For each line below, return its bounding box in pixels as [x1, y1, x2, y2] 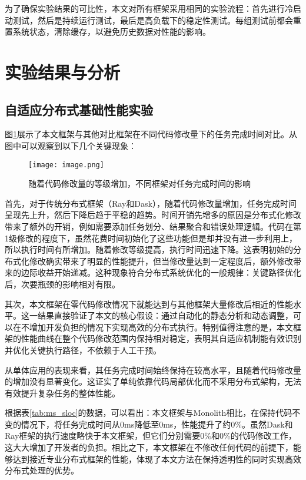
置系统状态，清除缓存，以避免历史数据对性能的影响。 [5, 25, 211, 38]
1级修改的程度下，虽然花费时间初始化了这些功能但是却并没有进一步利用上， [5, 231, 297, 244]
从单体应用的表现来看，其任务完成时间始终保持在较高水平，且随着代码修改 [5, 363, 293, 376]
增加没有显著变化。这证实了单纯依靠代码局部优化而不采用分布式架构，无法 [12, 375, 301, 388]
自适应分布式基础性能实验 [5, 100, 153, 118]
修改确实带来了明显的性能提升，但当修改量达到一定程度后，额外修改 [29, 254, 293, 267]
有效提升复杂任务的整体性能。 [5, 386, 120, 399]
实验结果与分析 [5, 59, 121, 84]
